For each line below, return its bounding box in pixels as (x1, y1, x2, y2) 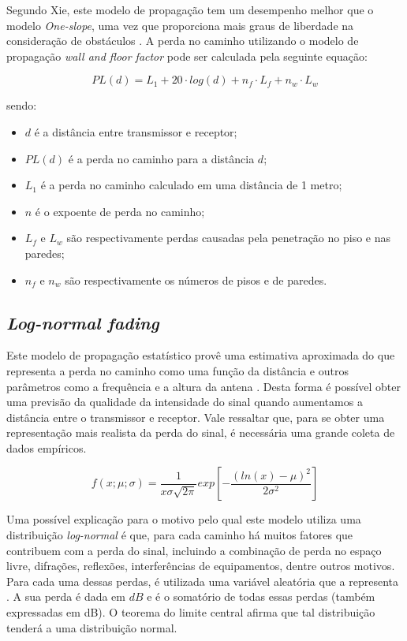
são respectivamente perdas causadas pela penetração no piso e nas (66, 229, 390, 246)
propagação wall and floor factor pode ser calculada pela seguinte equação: (6, 47, 368, 64)
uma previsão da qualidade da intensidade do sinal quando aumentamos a (6, 393, 363, 410)
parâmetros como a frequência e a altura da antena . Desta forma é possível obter (6, 378, 401, 394)
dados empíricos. (6, 439, 87, 456)
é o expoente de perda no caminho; (35, 203, 205, 219)
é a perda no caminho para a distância (68, 150, 255, 166)
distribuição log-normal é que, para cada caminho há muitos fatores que (6, 527, 353, 543)
